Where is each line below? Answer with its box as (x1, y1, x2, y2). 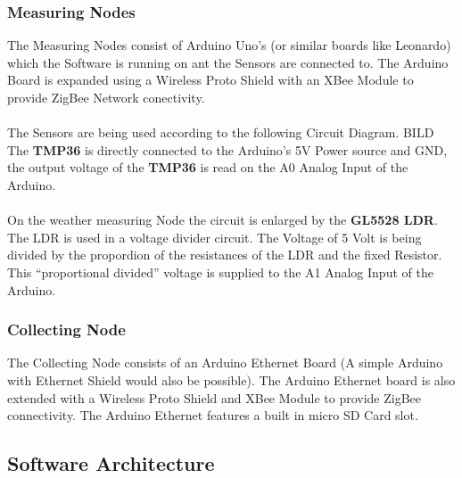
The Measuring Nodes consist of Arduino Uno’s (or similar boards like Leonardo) (7, 36, 451, 54)
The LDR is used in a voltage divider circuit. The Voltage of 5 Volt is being (7, 227, 422, 246)
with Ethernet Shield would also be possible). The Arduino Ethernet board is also (7, 370, 456, 389)
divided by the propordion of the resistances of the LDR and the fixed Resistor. (7, 245, 442, 264)
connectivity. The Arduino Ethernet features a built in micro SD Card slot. (7, 406, 418, 424)
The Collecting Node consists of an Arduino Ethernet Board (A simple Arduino (7, 353, 443, 372)
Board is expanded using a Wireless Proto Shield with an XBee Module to (7, 70, 414, 89)
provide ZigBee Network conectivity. (7, 88, 205, 106)
